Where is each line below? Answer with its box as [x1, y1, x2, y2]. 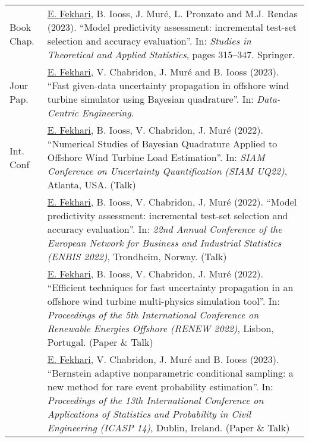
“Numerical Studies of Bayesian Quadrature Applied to [47, 137, 278, 150]
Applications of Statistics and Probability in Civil [47, 407, 251, 421]
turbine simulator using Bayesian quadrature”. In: [47, 92, 254, 106]
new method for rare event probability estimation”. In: [47, 380, 273, 393]
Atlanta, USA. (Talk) [47, 178, 136, 191]
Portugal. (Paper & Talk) [47, 335, 153, 349]
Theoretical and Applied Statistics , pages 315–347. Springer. [47, 48, 295, 61]
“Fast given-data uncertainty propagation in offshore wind [47, 78, 289, 92]
